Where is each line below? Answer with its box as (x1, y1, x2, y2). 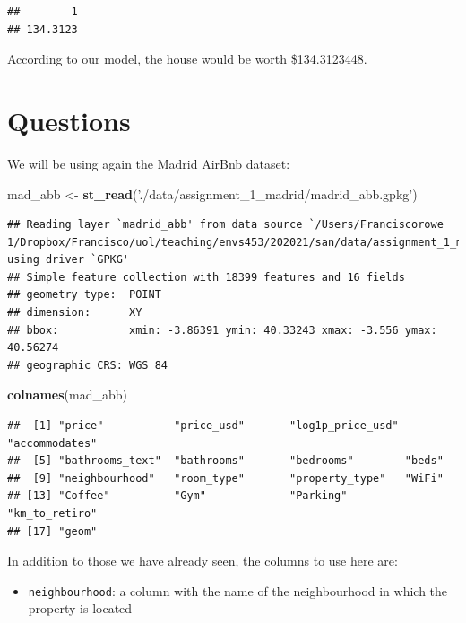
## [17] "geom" (7, 524, 98, 538)
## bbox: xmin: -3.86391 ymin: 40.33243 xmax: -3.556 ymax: (7, 323, 437, 337)
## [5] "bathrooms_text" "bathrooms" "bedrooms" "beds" (7, 454, 444, 468)
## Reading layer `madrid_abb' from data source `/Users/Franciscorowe (7, 218, 444, 232)
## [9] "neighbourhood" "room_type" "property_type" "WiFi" (7, 471, 444, 485)
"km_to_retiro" (7, 507, 98, 520)
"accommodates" (7, 436, 98, 450)
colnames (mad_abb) (7, 385, 127, 404)
